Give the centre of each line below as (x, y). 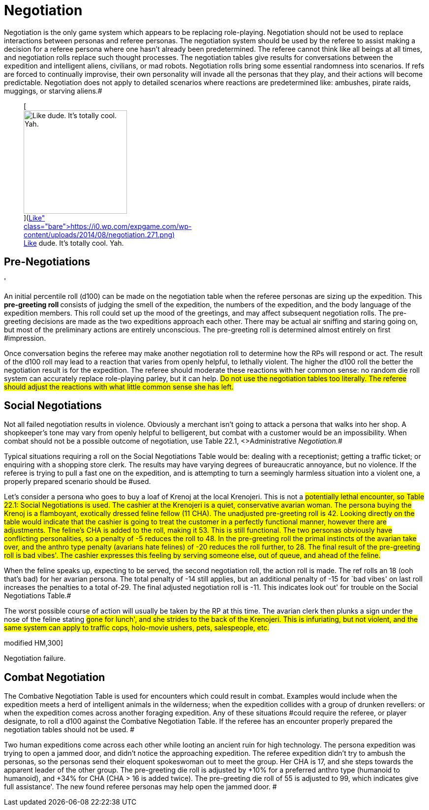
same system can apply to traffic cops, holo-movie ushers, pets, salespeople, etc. (137, 628)
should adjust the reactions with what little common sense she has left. (119, 387)
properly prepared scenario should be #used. (77, 482)
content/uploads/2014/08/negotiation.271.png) (99, 234)
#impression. (25, 338)
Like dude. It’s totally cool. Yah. (74, 243)
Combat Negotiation (55, 677)
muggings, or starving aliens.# (53, 91)
